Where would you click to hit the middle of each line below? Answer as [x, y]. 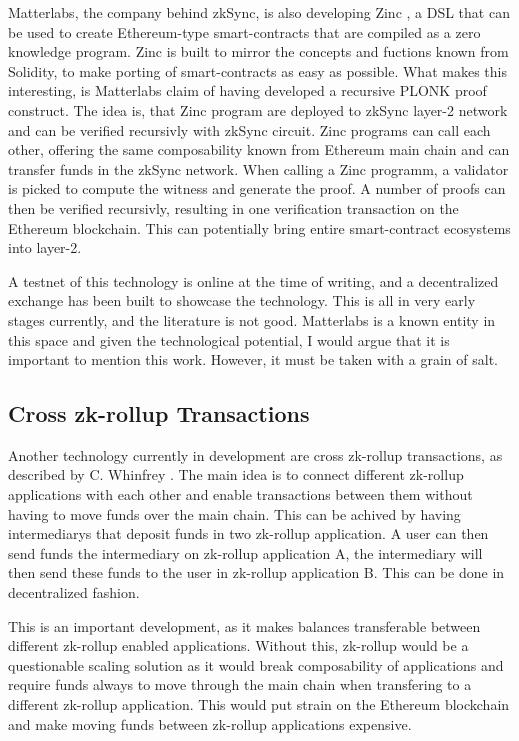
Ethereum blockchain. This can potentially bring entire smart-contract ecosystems [259, 227]
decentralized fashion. [74, 592]
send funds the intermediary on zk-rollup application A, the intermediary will [245, 552]
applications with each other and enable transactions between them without [240, 494]
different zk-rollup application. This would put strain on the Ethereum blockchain [259, 704]
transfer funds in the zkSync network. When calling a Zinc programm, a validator [258, 168]
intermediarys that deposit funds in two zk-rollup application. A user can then [248, 533]
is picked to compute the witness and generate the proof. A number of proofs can [257, 188]
